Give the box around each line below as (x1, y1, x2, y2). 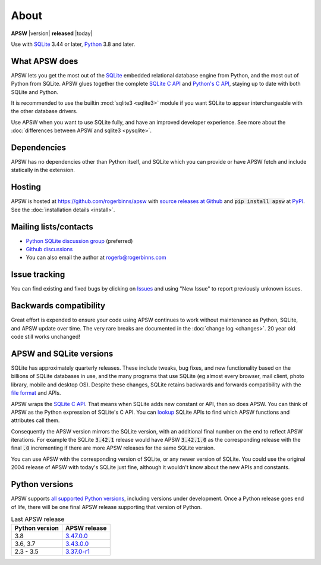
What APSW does (11, 56, 78, 66)
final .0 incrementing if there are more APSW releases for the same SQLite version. (11, 444, 215, 452)
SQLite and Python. (11, 88, 59, 95)
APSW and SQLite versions (11, 348, 114, 358)
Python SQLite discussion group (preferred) (26, 237, 133, 244)
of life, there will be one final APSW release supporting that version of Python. (11, 503, 202, 510)
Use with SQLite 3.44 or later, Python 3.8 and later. (11, 40, 136, 48)
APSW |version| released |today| (11, 30, 93, 37)
